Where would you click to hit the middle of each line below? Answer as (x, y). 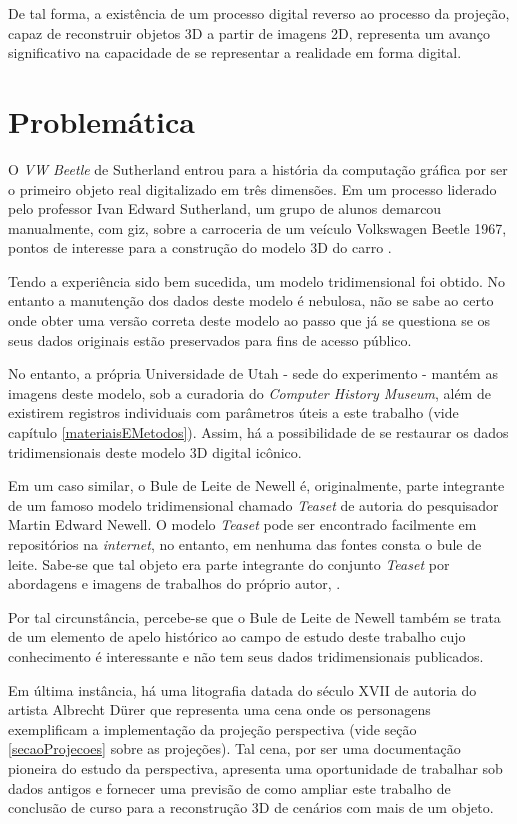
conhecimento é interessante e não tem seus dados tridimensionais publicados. (246, 655)
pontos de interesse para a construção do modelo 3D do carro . (200, 247)
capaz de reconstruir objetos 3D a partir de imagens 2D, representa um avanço (249, 32)
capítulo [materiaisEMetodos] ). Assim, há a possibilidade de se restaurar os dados (258, 432)
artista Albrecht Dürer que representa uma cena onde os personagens (219, 709)
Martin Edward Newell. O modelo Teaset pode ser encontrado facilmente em (242, 524)
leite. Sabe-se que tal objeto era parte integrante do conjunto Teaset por (229, 563)
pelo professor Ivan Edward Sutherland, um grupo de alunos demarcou (225, 208)
